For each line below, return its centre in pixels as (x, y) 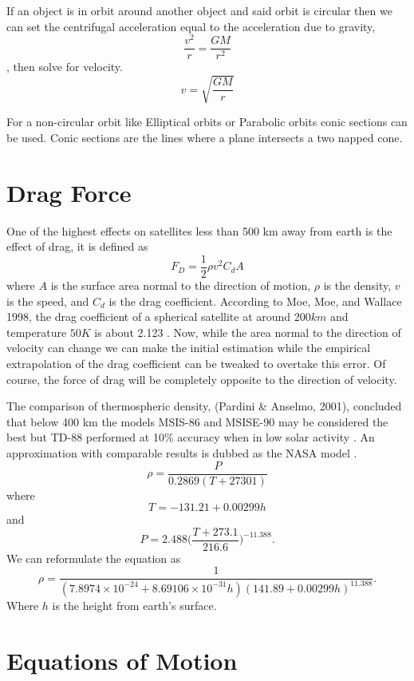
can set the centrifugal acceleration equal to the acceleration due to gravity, (191, 26)
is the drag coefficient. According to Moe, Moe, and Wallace (255, 301)
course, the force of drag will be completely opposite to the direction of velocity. (202, 379)
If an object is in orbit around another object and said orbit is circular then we (199, 10)
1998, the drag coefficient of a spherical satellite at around (149, 317)
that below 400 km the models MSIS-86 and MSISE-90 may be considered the (197, 421)
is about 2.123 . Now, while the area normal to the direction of (248, 332)
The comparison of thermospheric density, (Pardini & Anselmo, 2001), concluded (204, 406)
